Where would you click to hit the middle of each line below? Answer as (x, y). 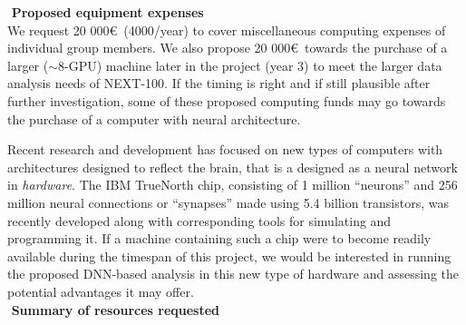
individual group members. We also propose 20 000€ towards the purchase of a (228, 48)
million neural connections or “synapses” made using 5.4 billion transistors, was (228, 202)
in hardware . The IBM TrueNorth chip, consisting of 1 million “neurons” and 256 (233, 185)
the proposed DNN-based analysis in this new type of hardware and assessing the (233, 274)
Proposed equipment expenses (107, 12)
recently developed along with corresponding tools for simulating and (199, 220)
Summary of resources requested (116, 309)
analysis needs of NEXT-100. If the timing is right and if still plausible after (219, 83)
